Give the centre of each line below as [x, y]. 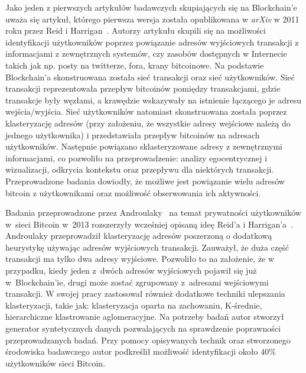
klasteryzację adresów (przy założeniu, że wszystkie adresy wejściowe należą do [148, 123]
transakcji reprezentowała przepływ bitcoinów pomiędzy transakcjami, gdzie [143, 88]
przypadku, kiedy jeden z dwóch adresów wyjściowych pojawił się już [131, 270]
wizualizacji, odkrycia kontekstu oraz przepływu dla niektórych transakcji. [140, 169]
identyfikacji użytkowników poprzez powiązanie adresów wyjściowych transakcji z [152, 42]
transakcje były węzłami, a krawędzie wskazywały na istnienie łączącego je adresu [153, 100]
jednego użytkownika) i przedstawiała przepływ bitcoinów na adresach [133, 134]
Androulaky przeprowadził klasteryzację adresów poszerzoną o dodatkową [139, 236]
